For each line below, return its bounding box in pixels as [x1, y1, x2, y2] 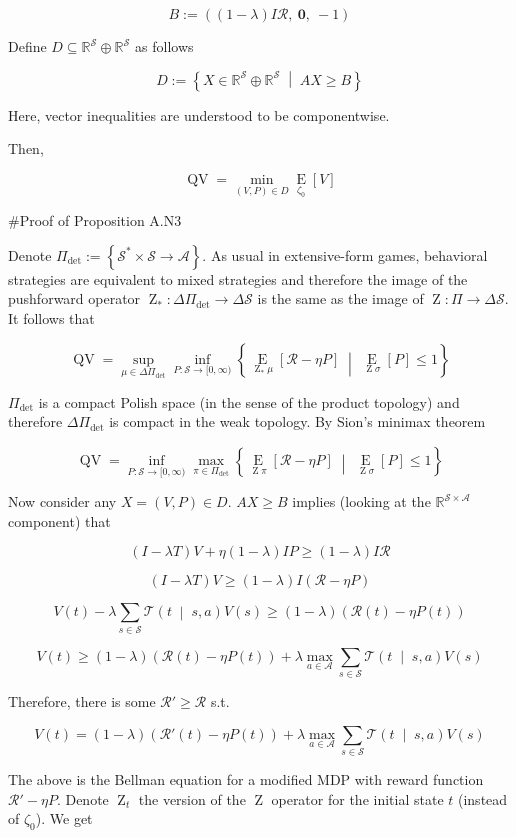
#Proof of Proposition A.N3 [8, 210, 182, 231]
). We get [35, 808, 93, 829]
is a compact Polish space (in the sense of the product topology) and [38, 391, 460, 412]
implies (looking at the [292, 491, 431, 512]
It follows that [8, 308, 95, 329]
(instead [457, 788, 508, 809]
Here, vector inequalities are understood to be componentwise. [8, 104, 390, 125]
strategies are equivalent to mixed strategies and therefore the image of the [8, 268, 468, 289]
